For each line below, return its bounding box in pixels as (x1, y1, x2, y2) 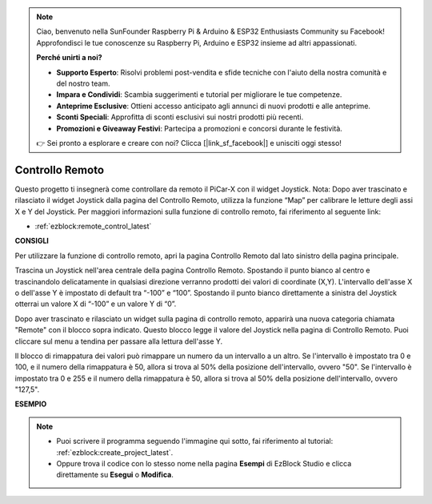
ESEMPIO (14, 399, 47, 409)
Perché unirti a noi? (36, 53, 103, 62)
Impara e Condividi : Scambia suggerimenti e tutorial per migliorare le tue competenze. (56, 90, 342, 99)
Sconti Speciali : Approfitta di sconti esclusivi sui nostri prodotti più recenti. (56, 112, 304, 122)
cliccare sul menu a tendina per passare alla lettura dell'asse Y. (14, 337, 223, 346)
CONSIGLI (14, 236, 50, 246)
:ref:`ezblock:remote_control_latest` (34, 221, 152, 231)
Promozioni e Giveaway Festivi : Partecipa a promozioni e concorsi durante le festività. (56, 123, 343, 133)
